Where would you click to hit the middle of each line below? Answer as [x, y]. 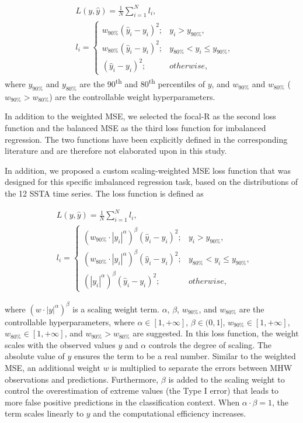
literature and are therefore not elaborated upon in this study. [116, 151]
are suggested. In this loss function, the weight [216, 333]
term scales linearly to [44, 413]
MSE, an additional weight [53, 367]
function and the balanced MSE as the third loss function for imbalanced [135, 128]
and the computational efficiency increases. [170, 413]
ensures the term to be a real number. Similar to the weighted [185, 356]
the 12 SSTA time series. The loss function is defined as [104, 193]
